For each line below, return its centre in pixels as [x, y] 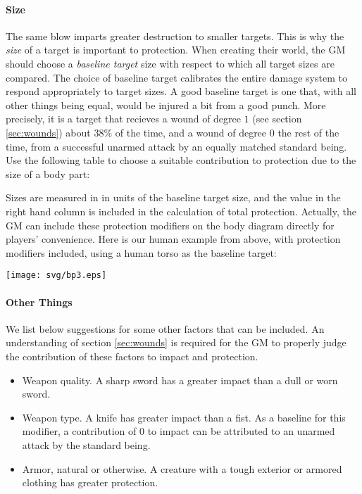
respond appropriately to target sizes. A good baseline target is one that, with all [181, 91]
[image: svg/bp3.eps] [56, 275]
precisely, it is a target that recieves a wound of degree [124, 119]
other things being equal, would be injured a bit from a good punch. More [166, 104]
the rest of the [308, 132]
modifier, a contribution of [79, 431]
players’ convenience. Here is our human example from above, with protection [173, 239]
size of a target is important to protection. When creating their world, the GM [176, 50]
